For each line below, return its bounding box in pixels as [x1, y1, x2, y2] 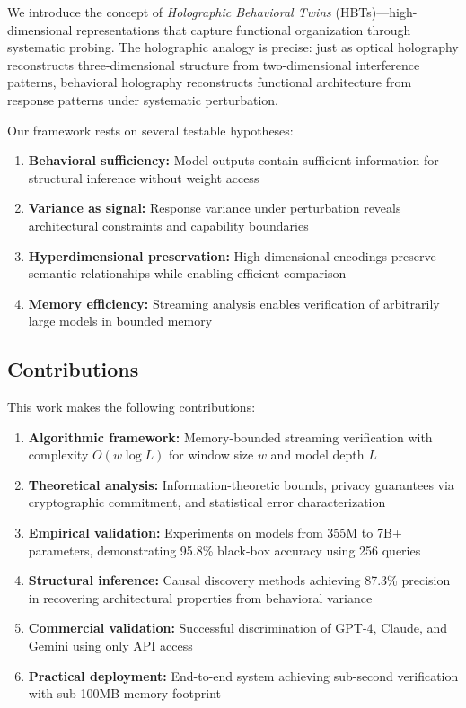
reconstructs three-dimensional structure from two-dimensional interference [7, 55, 420, 74]
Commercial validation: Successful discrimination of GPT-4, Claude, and [28, 618, 448, 637]
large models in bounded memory [28, 311, 213, 330]
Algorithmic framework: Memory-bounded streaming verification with [28, 427, 433, 446]
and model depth [270, 445, 365, 464]
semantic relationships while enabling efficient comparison [28, 264, 347, 283]
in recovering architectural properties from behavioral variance [28, 588, 373, 607]
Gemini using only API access [28, 636, 193, 655]
